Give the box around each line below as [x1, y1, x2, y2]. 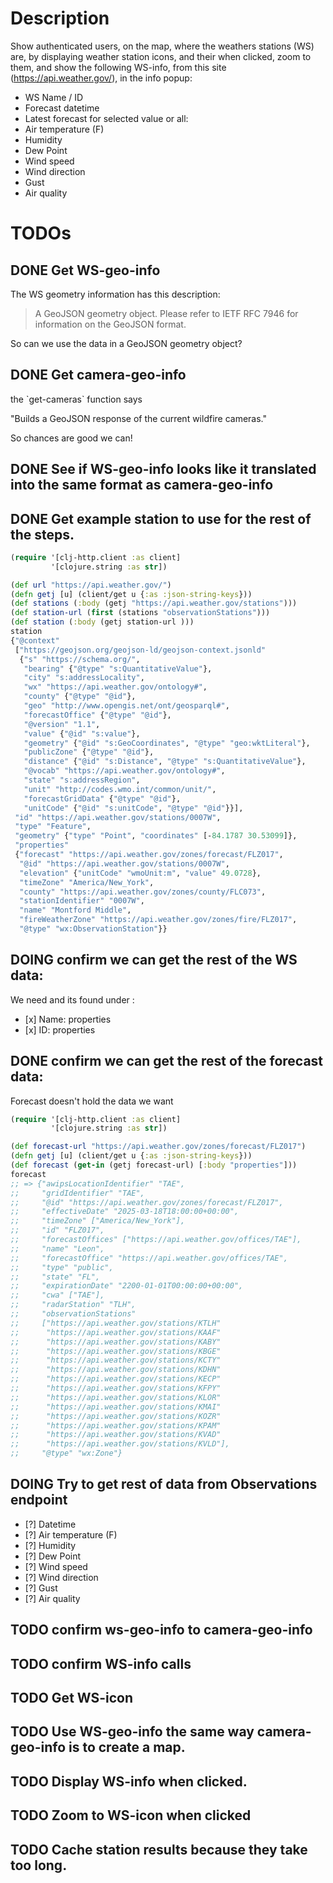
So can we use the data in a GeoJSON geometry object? [10, 337, 243, 349]
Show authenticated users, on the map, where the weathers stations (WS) [10, 40, 315, 52]
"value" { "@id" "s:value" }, [23, 728, 141, 739]
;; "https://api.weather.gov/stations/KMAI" [10, 1402, 222, 1412]
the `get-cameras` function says [10, 393, 143, 405]
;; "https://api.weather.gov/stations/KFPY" [10, 1383, 222, 1394]
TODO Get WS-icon [10, 1690, 134, 1707]
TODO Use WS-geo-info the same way [10, 1723, 255, 1741]
